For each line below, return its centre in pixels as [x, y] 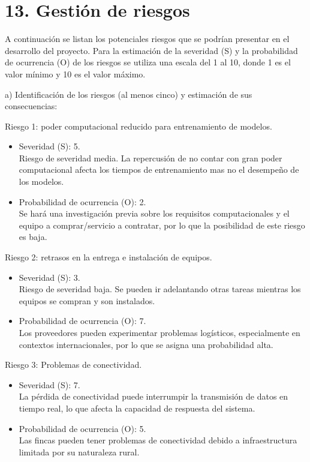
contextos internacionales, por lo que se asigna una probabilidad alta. [146, 344]
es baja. [33, 237]
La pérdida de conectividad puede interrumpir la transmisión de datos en [154, 396]
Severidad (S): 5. [49, 146]
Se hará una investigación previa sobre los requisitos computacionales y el [154, 213]
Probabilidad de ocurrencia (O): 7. [82, 321]
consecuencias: [31, 106]
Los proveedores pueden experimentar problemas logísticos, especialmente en [159, 332]
